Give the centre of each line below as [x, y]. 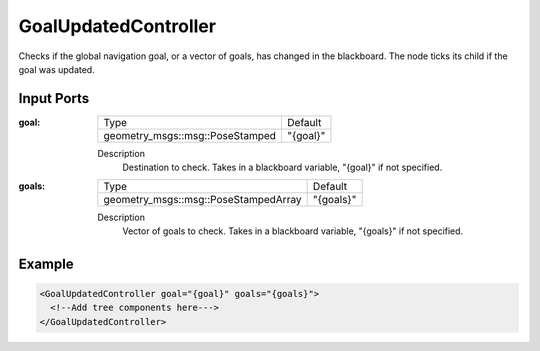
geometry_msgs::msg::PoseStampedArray [202, 199]
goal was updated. [56, 69]
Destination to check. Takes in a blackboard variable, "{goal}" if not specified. [282, 167]
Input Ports [54, 98]
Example [46, 263]
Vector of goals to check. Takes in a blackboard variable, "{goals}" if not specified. [293, 231]
